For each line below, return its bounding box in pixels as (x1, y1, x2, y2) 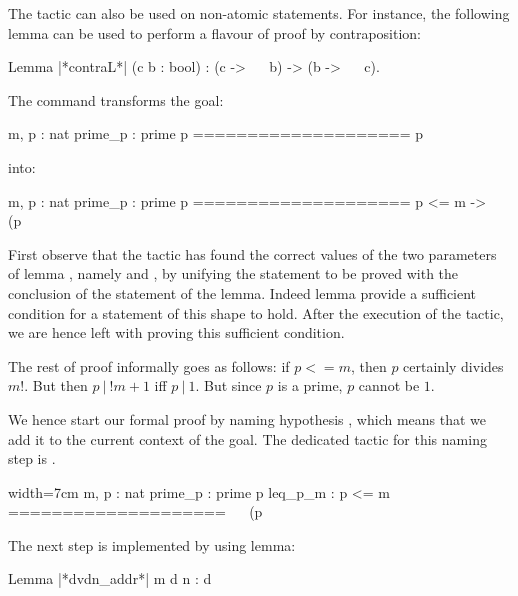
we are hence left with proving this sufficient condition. (8, 322, 345, 343)
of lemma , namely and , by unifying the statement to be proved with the (8, 263, 459, 284)
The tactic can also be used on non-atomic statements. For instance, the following (8, 3, 510, 23)
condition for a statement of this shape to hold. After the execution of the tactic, (8, 302, 504, 323)
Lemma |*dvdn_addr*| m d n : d (8, 568, 212, 589)
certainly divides (403, 355, 504, 376)
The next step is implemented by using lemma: (8, 534, 296, 555)
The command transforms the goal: (8, 89, 224, 110)
